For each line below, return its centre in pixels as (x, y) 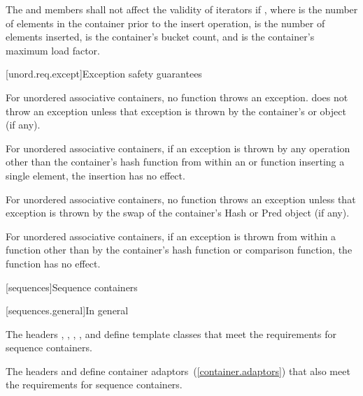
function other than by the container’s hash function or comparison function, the (179, 250)
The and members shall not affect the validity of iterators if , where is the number (182, 9)
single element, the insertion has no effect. (95, 175)
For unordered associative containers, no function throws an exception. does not (177, 97)
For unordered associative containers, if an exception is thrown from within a (171, 236)
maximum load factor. (53, 50)
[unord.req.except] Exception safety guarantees (104, 74)
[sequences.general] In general (67, 310)
